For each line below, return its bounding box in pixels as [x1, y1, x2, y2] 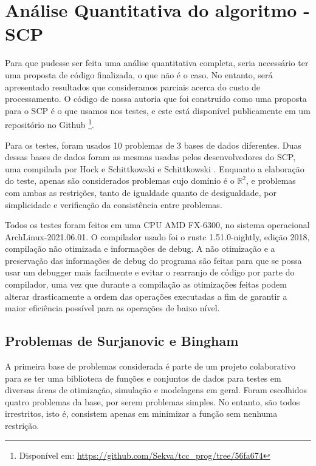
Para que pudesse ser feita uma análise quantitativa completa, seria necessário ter [5, 56, 309, 69]
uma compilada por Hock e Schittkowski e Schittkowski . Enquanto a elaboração [5, 162, 304, 175]
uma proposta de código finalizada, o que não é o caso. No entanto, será [5, 68, 273, 81]
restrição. [5, 419, 39, 432]
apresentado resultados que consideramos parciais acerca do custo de [5, 80, 260, 93]
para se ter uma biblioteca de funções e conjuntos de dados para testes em [5, 371, 281, 384]
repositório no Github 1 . [5, 116, 94, 130]
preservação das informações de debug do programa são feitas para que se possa [5, 254, 302, 266]
